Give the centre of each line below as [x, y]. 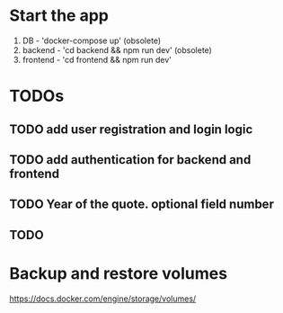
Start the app [59, 16]
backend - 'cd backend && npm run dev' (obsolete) [117, 49]
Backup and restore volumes [118, 273]
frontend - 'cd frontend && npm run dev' [97, 59]
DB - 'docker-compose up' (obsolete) [92, 40]
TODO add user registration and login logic [131, 129]
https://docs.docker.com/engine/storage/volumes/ [103, 299]
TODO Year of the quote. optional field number [141, 205]
